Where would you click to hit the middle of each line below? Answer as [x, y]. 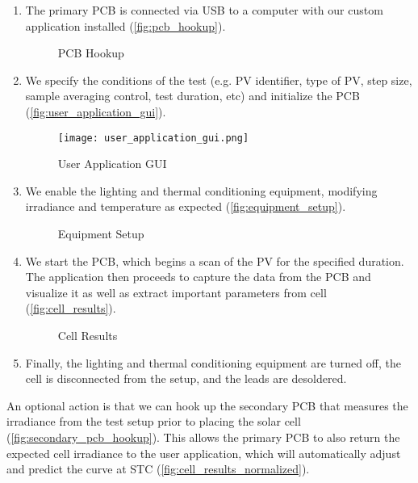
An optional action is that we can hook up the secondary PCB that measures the [207, 405]
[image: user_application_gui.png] [153, 138]
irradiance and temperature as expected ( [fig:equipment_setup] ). [186, 206]
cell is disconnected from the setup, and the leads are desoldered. [186, 378]
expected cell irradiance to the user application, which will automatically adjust [204, 453]
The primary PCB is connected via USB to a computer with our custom [204, 10]
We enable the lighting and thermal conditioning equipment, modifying [201, 190]
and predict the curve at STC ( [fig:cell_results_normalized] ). [158, 469]
